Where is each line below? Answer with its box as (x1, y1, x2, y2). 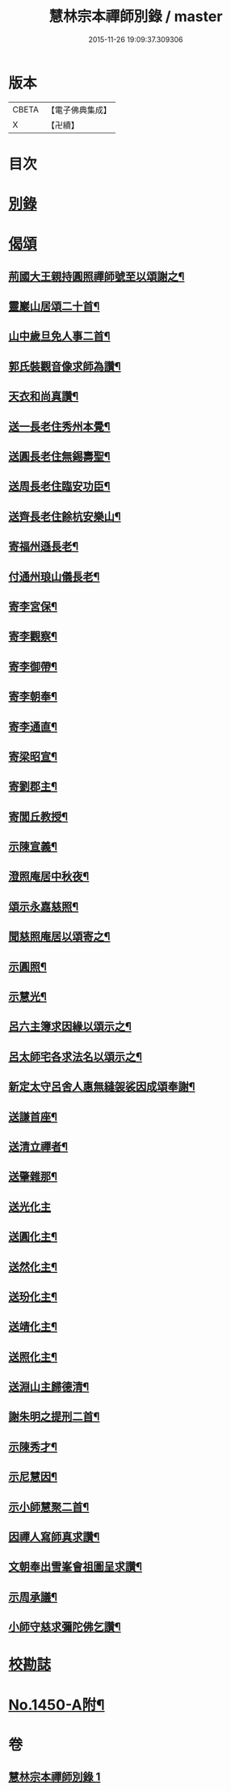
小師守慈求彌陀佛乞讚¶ (8, 1620, 121, 1634)
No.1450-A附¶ (8, 1696, 105, 1714)
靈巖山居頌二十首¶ (8, 300, 100, 314)
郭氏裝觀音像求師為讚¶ (8, 359, 121, 373)
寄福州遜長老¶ (8, 539, 79, 554)
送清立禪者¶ (8, 1139, 69, 1153)
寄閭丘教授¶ (8, 809, 69, 823)
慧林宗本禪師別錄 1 (8, 1770, 101, 1784)
